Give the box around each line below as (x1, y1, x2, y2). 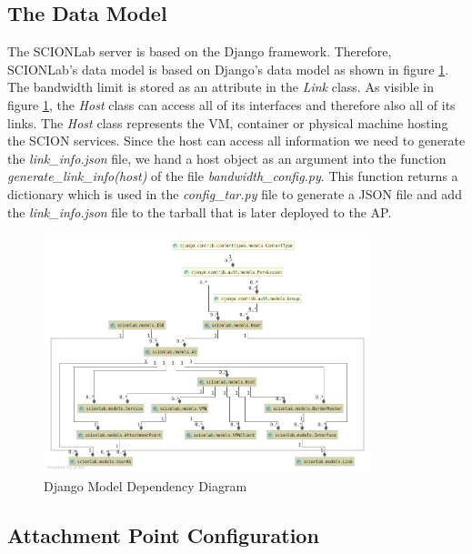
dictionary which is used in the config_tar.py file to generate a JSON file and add (7, 184, 462, 203)
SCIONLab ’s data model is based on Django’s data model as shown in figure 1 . (7, 59, 449, 78)
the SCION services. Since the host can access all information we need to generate (7, 131, 466, 150)
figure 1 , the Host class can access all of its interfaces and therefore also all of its (7, 95, 456, 114)
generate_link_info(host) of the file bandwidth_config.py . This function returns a (7, 166, 458, 186)
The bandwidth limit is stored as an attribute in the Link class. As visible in (7, 77, 435, 96)
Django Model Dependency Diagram (44, 476, 247, 495)
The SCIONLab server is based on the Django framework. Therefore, (7, 42, 392, 61)
